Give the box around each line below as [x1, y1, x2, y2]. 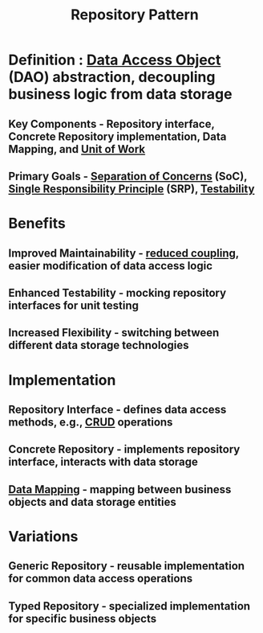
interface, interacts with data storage [8, 455, 198, 469]
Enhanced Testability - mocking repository [8, 286, 227, 299]
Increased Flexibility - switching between [8, 326, 220, 339]
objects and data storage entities [8, 495, 176, 508]
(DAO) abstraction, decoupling [8, 68, 216, 86]
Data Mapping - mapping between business [8, 483, 232, 496]
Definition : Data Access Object [8, 51, 221, 69]
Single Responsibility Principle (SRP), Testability [8, 182, 255, 195]
